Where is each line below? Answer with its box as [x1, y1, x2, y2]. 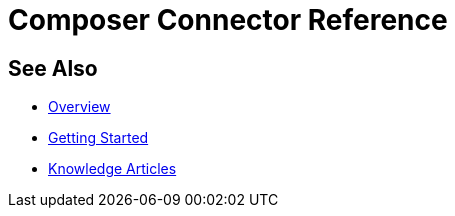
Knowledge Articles [48, 160, 177, 178]
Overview [48, 98, 111, 116]
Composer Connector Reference [8, 3, 448, 37]
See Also [8, 55, 98, 81]
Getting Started [48, 129, 149, 147]
